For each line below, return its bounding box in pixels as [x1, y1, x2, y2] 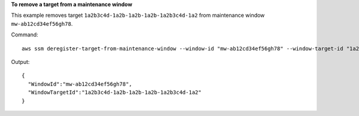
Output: [11, 58, 30, 65]
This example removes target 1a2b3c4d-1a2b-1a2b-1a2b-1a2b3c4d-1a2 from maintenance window [11, 12, 265, 19]
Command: [11, 31, 38, 38]
